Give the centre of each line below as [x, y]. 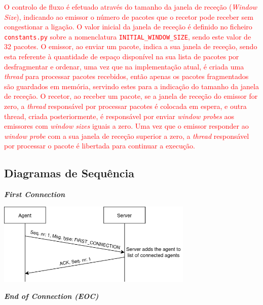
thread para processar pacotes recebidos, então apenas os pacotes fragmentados [126, 76]
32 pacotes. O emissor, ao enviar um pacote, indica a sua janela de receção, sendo [131, 46]
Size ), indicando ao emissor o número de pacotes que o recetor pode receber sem [129, 16]
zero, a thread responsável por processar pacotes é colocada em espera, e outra [125, 106]
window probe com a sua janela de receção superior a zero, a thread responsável [127, 136]
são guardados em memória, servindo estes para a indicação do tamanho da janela [131, 86]
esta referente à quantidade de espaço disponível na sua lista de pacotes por [122, 56]
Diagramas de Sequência [69, 173]
